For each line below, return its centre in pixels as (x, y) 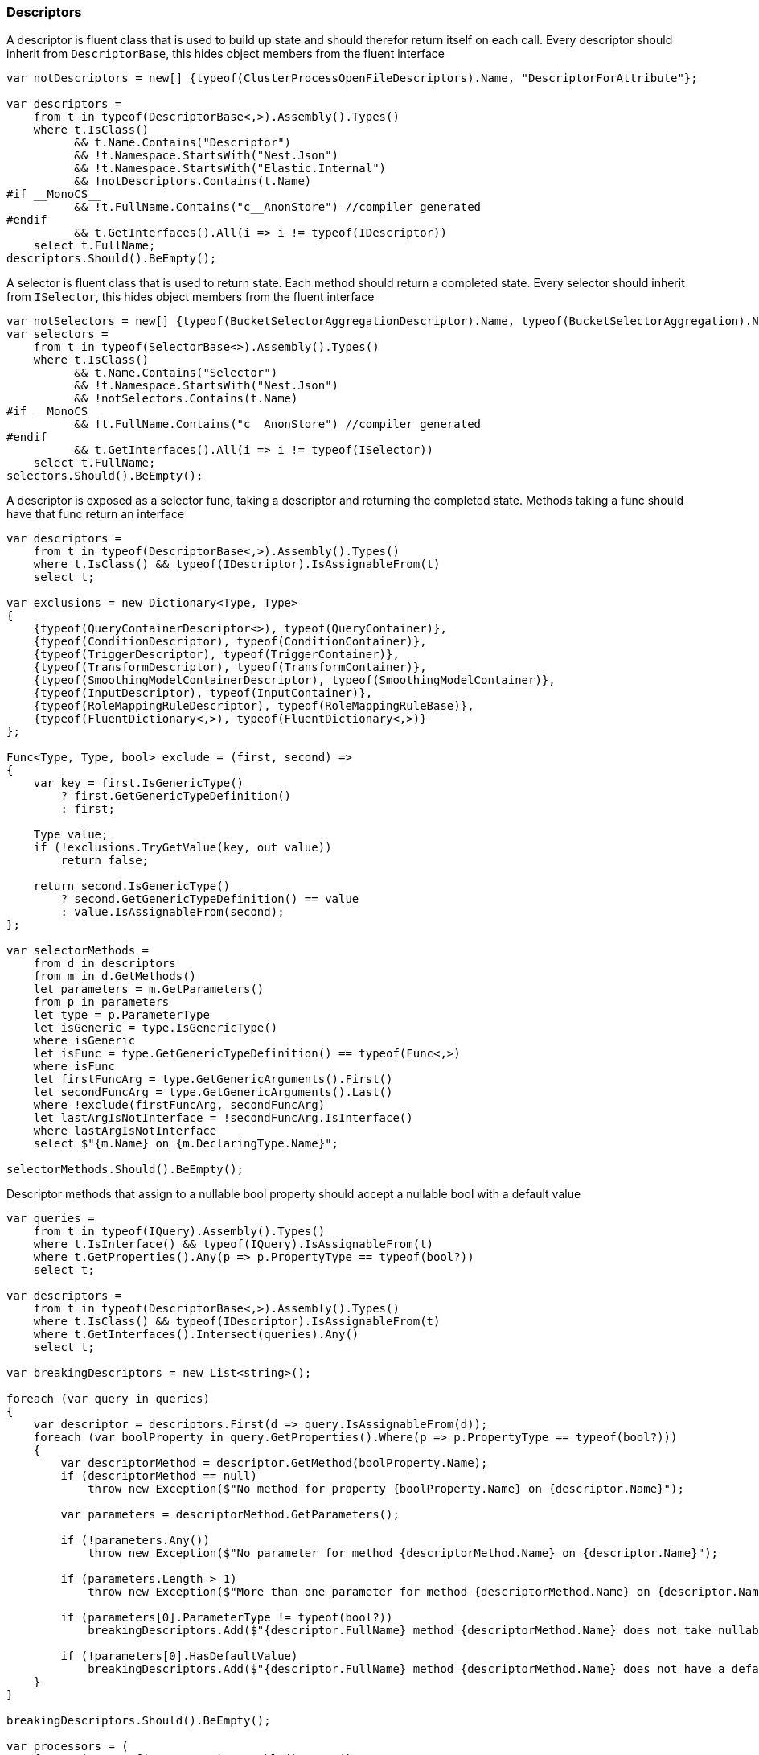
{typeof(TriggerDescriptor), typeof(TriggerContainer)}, (216, 655)
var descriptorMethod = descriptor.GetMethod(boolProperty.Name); (274, 1463)
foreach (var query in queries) (108, 1399)
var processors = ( (68, 1747)
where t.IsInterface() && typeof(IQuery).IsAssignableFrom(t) (234, 1244)
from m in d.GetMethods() (115, 976)
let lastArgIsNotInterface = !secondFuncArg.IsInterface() (223, 1118)
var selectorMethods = (78, 951)
